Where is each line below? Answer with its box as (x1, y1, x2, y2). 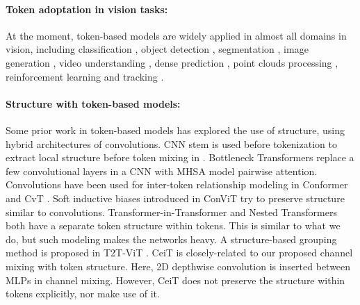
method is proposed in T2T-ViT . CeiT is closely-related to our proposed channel (6, 245, 353, 260)
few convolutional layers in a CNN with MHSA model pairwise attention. (6, 163, 318, 178)
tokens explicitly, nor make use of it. (6, 286, 160, 301)
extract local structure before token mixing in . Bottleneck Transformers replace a (6, 150, 354, 165)
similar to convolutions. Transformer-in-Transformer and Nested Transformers (6, 204, 337, 219)
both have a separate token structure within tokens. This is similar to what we (6, 218, 341, 233)
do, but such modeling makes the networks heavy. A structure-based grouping (6, 231, 337, 246)
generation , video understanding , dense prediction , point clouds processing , (6, 55, 338, 69)
